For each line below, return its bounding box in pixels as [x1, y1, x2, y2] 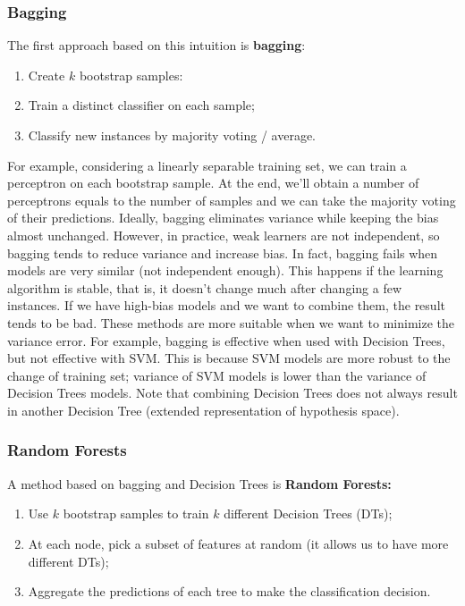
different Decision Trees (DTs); [224, 504, 393, 523]
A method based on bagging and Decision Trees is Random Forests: [7, 474, 392, 492]
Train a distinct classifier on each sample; [28, 96, 255, 114]
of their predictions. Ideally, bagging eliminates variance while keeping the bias [7, 208, 439, 227]
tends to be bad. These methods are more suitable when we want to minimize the [7, 313, 455, 332]
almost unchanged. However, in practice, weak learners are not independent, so [7, 225, 440, 244]
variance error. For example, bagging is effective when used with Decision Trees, [7, 331, 445, 349]
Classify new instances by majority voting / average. [28, 126, 316, 144]
